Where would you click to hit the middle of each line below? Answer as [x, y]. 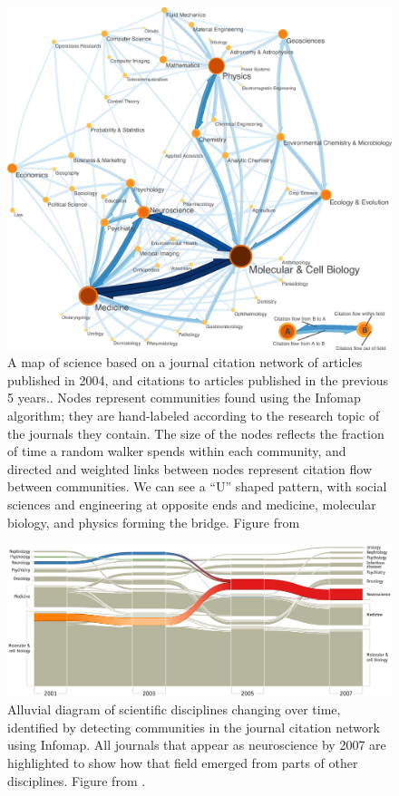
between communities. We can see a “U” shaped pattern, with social [197, 486]
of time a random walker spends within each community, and [177, 451]
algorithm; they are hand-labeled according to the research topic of [194, 415]
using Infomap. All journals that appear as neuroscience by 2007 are [197, 745]
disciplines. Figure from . [77, 780]
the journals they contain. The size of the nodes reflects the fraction [196, 433]
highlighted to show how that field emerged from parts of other [183, 763]
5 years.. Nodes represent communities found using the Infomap [184, 398]
